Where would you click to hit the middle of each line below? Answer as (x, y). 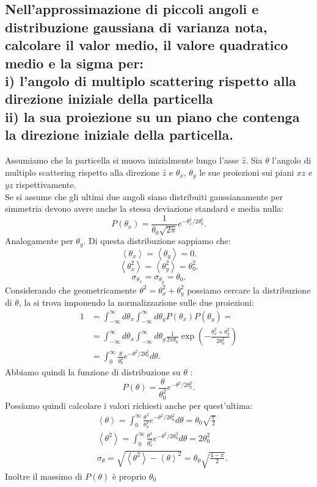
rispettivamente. (46, 184)
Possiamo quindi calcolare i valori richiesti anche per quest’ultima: (129, 405)
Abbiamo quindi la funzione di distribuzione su (93, 372)
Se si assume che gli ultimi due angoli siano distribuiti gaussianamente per (144, 196)
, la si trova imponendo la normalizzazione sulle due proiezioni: (136, 302)
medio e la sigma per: (75, 63)
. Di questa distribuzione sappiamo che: (157, 241)
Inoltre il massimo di (44, 476)
